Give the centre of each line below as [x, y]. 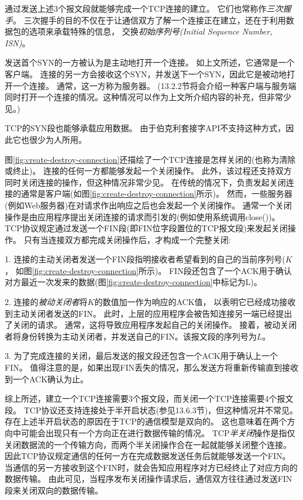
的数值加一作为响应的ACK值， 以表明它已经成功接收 [195, 302]
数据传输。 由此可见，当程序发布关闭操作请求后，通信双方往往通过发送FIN [149, 479]
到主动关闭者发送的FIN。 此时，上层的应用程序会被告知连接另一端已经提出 [149, 313]
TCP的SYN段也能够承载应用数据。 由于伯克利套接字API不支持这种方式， [145, 128]
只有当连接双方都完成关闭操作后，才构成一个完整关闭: [127, 239]
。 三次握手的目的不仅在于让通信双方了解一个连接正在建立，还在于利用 [149, 20]
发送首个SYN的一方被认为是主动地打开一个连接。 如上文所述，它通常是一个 [150, 62]
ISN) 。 [18, 42]
